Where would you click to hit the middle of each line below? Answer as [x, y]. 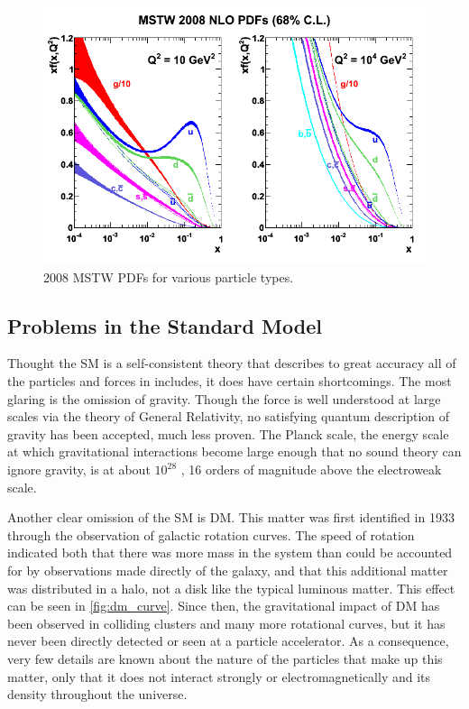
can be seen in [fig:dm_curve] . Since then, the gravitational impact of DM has [224, 606]
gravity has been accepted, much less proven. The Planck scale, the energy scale [228, 433]
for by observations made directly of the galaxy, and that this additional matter [228, 571]
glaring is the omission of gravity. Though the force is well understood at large [224, 398]
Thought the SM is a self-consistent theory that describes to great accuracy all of [232, 363]
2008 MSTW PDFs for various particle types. [169, 276]
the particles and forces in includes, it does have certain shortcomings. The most [230, 381]
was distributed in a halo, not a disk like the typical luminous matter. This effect [231, 588]
